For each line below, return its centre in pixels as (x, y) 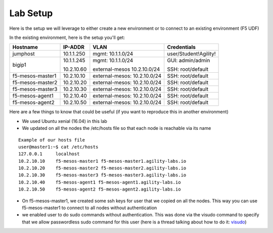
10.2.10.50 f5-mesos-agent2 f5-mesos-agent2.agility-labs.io (100, 189)
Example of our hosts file (52, 140)
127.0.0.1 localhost (49, 154)
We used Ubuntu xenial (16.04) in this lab (64, 121)
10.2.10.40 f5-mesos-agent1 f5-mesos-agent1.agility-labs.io (100, 182)
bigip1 (19, 65)
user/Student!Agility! (191, 54)
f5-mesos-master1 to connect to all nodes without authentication (89, 208)
